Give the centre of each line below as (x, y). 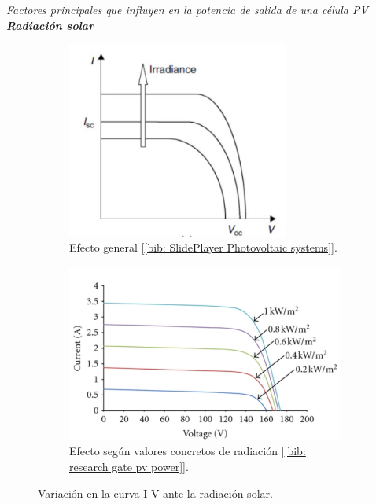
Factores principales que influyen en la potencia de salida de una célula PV (187, 9)
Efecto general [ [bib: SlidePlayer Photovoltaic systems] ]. (203, 247)
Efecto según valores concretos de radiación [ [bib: (188, 451)
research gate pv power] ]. (129, 466)
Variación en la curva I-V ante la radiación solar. (155, 493)
